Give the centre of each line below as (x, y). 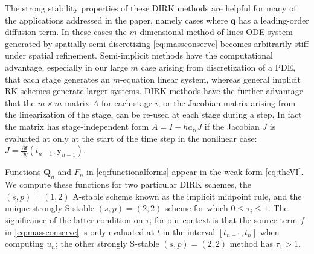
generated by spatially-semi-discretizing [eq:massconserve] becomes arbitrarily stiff (157, 43)
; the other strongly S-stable (107, 243)
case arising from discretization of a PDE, (218, 67)
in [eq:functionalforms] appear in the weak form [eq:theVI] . (195, 172)
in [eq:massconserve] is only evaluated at (80, 231)
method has (251, 243)
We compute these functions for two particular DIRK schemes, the (128, 184)
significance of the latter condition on (74, 220)
